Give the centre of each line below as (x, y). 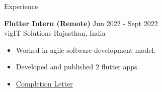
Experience (21, 6)
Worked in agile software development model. (86, 50)
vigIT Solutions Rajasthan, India (55, 33)
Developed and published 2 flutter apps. (77, 67)
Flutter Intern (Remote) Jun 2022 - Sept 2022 (81, 23)
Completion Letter (44, 83)
